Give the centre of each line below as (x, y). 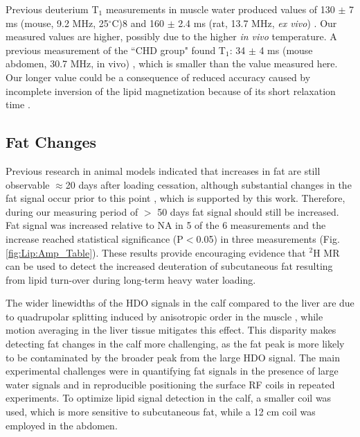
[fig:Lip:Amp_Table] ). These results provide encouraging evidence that (156, 252)
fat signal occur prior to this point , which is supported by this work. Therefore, (175, 198)
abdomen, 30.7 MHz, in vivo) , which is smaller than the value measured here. (172, 63)
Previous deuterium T (52, 9)
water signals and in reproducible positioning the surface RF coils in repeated (170, 384)
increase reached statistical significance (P (94, 238)
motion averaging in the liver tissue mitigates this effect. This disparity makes (171, 330)
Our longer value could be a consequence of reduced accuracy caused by (158, 77)
